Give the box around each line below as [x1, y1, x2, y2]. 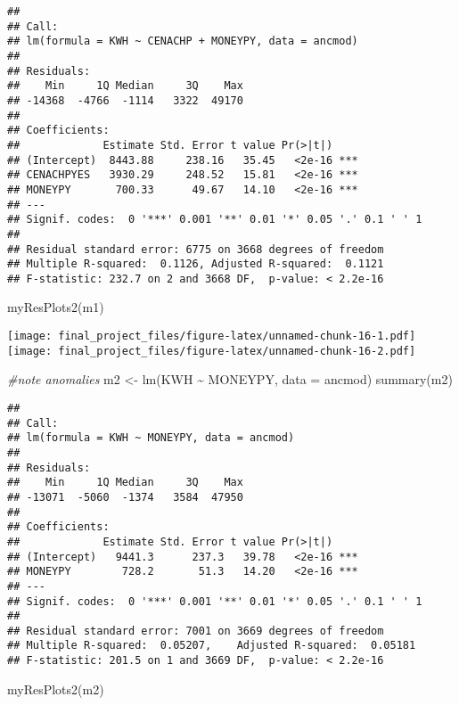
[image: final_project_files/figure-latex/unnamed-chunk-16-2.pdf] [7, 344, 416, 357]
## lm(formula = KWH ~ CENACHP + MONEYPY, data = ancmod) [7, 35, 358, 48]
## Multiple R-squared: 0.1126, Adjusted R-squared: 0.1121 [7, 258, 384, 271]
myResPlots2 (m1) [7, 298, 104, 316]
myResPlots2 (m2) [7, 679, 104, 698]
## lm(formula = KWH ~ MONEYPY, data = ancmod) [7, 431, 295, 445]
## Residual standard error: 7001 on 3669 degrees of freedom [7, 624, 384, 637]
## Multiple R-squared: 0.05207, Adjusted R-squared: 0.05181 [7, 639, 416, 652]
